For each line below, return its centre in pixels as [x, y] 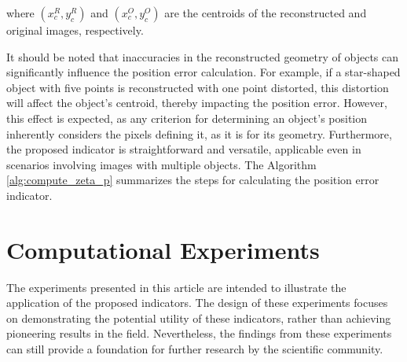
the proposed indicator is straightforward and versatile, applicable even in [184, 149]
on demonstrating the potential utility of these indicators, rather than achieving [199, 318]
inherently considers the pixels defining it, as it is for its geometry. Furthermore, [199, 133]
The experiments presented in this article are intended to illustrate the [176, 287]
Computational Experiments [163, 249]
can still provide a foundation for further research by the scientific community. [195, 349]
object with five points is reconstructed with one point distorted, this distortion [198, 87]
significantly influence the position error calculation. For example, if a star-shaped [203, 72]
